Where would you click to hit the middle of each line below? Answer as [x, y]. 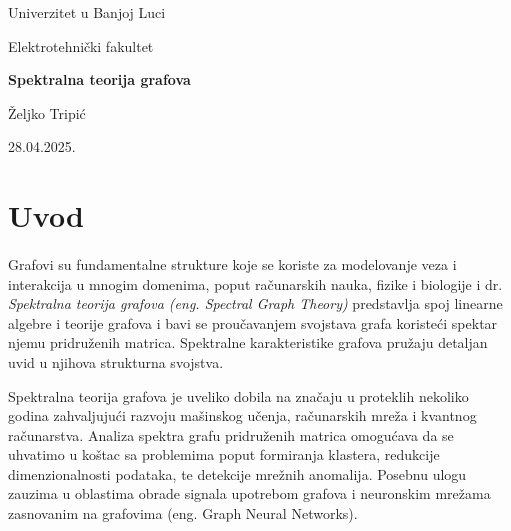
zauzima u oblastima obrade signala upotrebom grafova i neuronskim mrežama [249, 493]
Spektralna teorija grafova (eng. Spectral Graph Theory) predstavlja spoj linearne [255, 303]
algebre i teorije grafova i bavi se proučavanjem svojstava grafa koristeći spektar [253, 322]
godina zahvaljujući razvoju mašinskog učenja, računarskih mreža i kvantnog [242, 415]
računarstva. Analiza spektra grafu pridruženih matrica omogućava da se [231, 434]
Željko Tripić [47, 112]
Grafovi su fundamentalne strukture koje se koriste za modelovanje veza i [232, 263]
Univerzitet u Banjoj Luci [87, 12]
